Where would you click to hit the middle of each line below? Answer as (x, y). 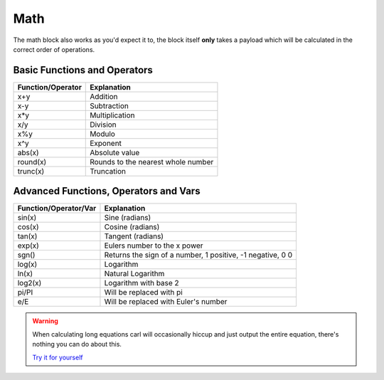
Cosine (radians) (132, 227)
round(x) (32, 162)
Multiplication (112, 115)
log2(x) (30, 283)
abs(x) (28, 152)
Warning (45, 321)
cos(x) (28, 227)
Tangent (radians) (134, 236)
